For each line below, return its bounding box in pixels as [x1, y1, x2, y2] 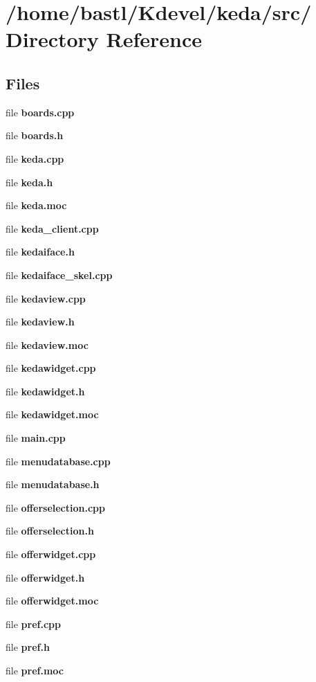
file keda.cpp [6, 151, 64, 165]
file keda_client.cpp [6, 221, 99, 235]
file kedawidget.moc [6, 407, 99, 422]
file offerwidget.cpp [6, 547, 96, 562]
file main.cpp [6, 431, 66, 445]
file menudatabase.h [6, 477, 100, 492]
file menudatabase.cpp [6, 454, 111, 468]
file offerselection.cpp [6, 500, 105, 514]
